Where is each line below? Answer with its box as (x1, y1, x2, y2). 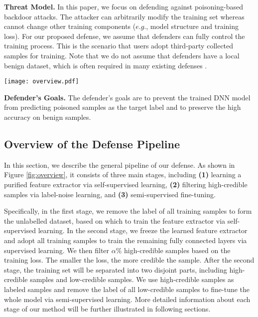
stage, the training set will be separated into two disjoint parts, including (4, 264, 227, 275)
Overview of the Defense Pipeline (4, 136, 180, 151)
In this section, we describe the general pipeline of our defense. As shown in (4, 159, 235, 170)
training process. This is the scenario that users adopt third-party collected (4, 40, 234, 51)
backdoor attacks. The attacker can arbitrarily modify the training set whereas (4, 11, 245, 21)
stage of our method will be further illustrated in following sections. (4, 304, 211, 314)
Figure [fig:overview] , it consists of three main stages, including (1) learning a (4, 169, 242, 180)
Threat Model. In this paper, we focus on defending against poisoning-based (4, 1, 243, 11)
